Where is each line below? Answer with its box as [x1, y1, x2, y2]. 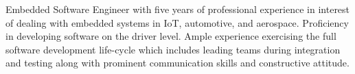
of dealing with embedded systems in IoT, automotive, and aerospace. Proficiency [5, 15, 349, 29]
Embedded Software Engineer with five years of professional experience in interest [5, 2, 350, 16]
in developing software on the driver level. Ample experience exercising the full [5, 29, 336, 43]
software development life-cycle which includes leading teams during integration [5, 42, 341, 56]
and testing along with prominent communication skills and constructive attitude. [5, 56, 350, 70]
